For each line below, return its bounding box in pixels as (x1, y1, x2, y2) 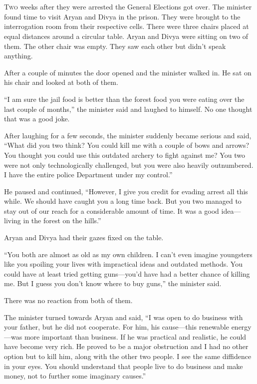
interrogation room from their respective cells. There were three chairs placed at (4, 21, 249, 31)
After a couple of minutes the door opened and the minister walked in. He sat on (4, 67, 252, 77)
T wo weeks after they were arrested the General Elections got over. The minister (4, 1, 252, 12)
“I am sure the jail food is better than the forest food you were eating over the (4, 93, 245, 104)
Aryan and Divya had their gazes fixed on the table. (4, 232, 164, 243)
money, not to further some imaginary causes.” (4, 371, 146, 381)
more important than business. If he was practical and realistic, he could (24, 331, 247, 342)
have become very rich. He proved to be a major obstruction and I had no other (4, 341, 249, 352)
